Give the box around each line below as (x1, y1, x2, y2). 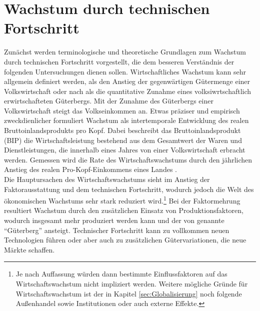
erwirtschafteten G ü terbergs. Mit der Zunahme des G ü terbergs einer (4, 95, 213, 106)
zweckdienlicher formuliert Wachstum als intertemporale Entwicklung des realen (4, 115, 249, 125)
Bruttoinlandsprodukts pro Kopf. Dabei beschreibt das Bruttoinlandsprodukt (4, 125, 241, 135)
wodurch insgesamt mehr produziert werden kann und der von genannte (4, 215, 224, 225)
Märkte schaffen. (4, 244, 55, 254)
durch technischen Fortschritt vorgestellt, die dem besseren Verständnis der (4, 56, 234, 66)
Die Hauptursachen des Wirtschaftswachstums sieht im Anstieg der (4, 174, 210, 184)
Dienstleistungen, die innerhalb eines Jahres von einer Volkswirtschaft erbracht (4, 144, 245, 155)
